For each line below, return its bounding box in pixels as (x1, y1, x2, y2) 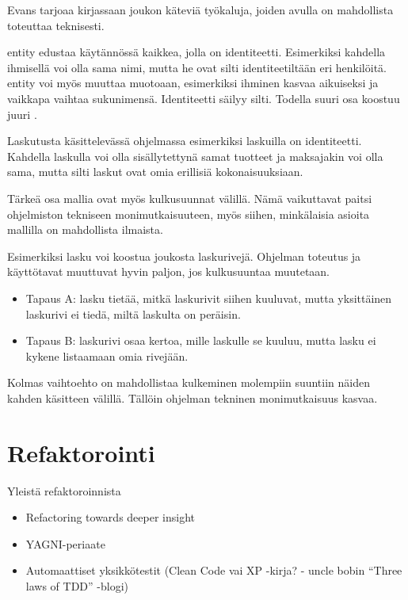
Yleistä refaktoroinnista (7, 482, 121, 499)
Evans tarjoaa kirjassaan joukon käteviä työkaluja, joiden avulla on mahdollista (7, 2, 394, 17)
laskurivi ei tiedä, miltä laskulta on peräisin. (25, 305, 241, 322)
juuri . (7, 105, 37, 122)
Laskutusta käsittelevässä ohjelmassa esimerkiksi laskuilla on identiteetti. (7, 132, 362, 149)
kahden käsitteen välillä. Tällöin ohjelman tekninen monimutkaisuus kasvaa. (7, 389, 378, 406)
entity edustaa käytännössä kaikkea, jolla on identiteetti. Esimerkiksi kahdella (7, 44, 386, 60)
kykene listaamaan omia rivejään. (25, 347, 189, 364)
